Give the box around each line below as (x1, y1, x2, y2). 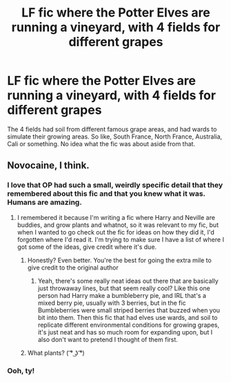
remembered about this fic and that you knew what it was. (7, 189, 205, 199)
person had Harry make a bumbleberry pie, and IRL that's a (37, 291, 207, 299)
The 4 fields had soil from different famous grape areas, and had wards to (7, 125, 217, 133)
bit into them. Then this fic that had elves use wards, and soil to (37, 313, 218, 321)
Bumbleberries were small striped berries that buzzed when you (37, 305, 221, 314)
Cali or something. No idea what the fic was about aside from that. (7, 139, 195, 148)
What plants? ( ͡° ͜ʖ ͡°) (27, 348, 85, 356)
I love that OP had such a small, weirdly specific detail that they (7, 181, 223, 190)
